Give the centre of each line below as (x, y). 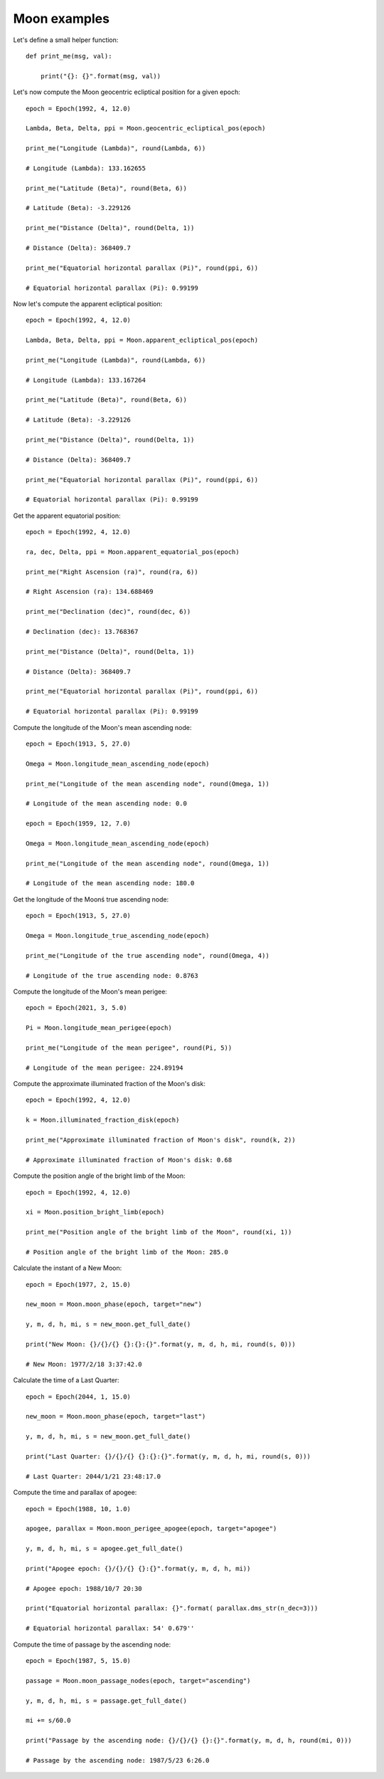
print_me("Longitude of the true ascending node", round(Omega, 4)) (148, 955)
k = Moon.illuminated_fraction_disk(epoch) (103, 1120)
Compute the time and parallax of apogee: (75, 1493)
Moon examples (62, 19)
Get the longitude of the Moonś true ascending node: (91, 899)
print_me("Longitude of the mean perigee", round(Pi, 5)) (129, 1048)
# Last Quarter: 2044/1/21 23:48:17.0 (94, 1476)
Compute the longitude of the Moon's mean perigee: (90, 991)
